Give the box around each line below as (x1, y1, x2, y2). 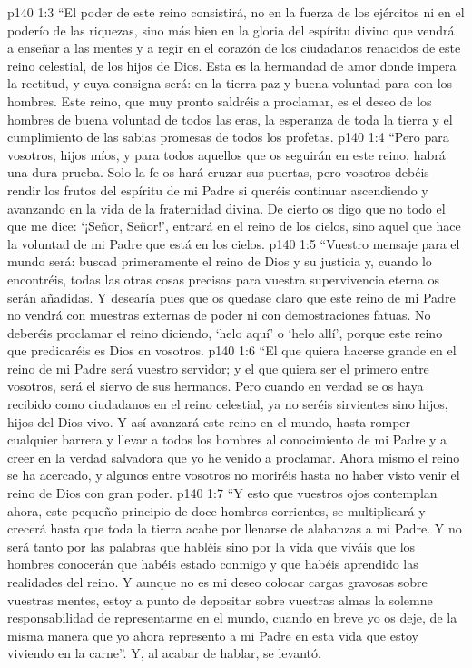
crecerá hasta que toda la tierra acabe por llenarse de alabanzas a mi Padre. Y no (7, 519, 462, 538)
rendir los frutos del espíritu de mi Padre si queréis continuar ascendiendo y (7, 180, 428, 199)
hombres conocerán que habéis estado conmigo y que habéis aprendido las (7, 554, 418, 573)
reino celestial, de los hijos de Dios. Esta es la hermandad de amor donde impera (7, 55, 457, 75)
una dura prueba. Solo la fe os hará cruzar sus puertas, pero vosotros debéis (7, 163, 429, 182)
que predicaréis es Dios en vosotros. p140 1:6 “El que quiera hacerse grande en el (7, 341, 457, 360)
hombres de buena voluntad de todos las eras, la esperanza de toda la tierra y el (7, 109, 453, 128)
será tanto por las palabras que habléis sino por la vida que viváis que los (7, 536, 416, 555)
